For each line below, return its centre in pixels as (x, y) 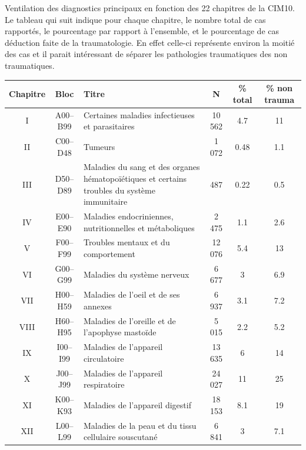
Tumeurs (99, 146)
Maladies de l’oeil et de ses (132, 294)
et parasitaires (109, 126)
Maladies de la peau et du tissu (140, 425)
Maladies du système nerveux (136, 274)
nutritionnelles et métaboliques (139, 227)
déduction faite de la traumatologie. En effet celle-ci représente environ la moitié (150, 42)
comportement (109, 254)
